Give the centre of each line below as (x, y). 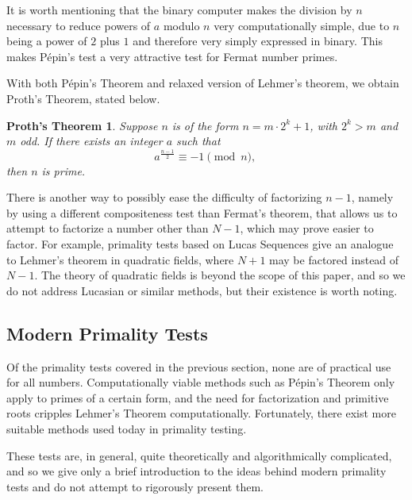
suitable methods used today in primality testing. (127, 429)
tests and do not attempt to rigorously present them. (135, 486)
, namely (372, 197)
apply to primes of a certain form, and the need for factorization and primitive (198, 397)
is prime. (64, 170)
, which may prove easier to (307, 228)
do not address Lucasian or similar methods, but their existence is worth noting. (202, 290)
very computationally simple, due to (302, 25)
